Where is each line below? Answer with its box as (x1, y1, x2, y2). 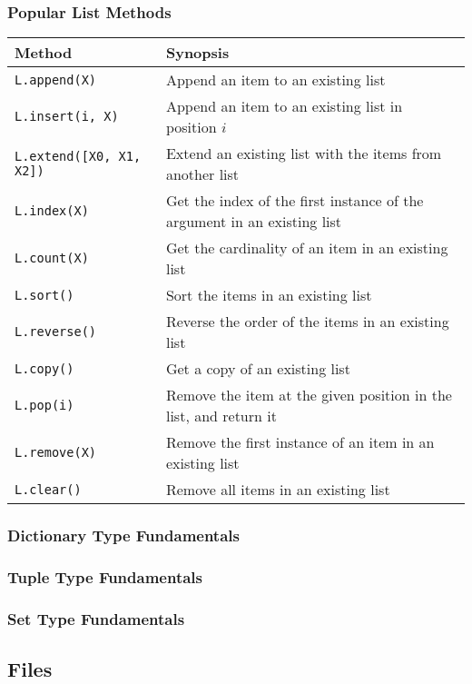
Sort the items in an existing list (165, 284, 372, 306)
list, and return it (165, 405, 277, 427)
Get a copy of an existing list (165, 358, 350, 380)
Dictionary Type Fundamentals (7, 524, 240, 547)
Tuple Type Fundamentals (7, 565, 202, 588)
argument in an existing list (165, 211, 342, 233)
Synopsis (165, 42, 230, 64)
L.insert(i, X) (15, 109, 119, 124)
